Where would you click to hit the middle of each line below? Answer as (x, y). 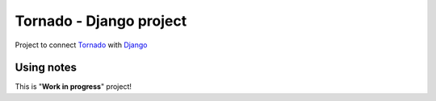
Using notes (46, 68)
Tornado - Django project (101, 21)
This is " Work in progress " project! (73, 87)
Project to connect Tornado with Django (81, 45)
